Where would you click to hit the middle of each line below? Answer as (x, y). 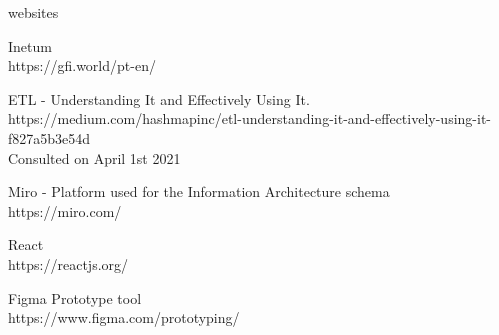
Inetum (30, 45)
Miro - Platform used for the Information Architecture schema (199, 191)
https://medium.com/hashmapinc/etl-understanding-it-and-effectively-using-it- (249, 118)
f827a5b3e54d (49, 137)
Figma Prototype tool (75, 297)
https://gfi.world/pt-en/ (82, 65)
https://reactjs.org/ (68, 263)
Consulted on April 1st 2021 (94, 157)
